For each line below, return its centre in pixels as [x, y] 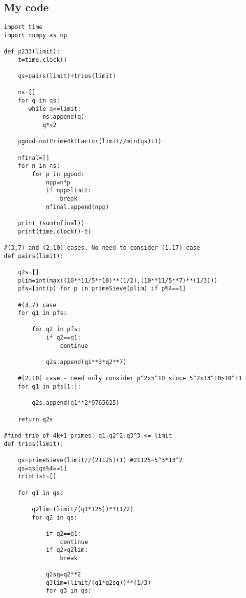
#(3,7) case [37, 305]
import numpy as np [35, 35]
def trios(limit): [34, 444]
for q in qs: [39, 101]
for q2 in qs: [55, 517]
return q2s [35, 419]
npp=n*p [58, 182]
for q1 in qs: [41, 493]
